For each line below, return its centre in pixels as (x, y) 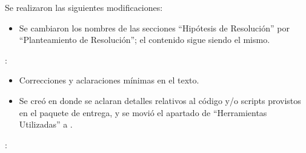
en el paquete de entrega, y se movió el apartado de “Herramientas (143, 112)
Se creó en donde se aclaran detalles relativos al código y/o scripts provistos (160, 100)
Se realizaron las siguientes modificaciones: (84, 7)
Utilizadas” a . (46, 124)
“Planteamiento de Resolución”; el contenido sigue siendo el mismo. (145, 40)
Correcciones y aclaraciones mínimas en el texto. (109, 80)
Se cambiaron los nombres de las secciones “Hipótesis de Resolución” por (154, 28)
